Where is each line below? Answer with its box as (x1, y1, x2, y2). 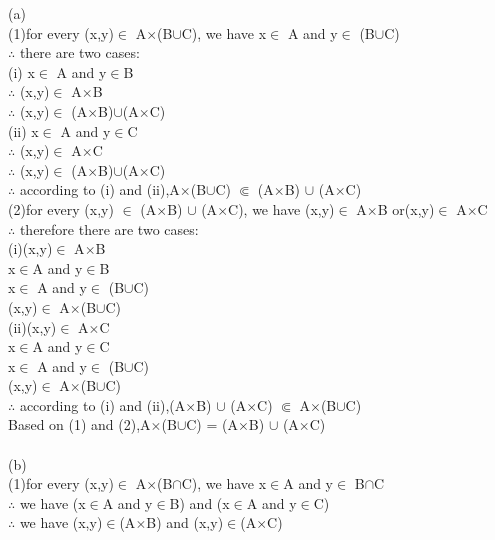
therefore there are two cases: (19, 218, 199, 239)
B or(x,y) (377, 198, 435, 219)
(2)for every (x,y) (8, 198, 114, 219)
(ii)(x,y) (8, 316, 57, 337)
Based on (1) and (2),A (8, 414, 151, 435)
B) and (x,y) (146, 512, 224, 533)
